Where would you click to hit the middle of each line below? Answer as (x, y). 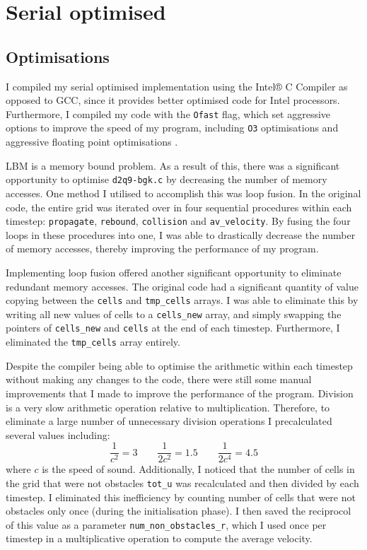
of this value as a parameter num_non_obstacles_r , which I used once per (166, 524)
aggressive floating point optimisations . (92, 142)
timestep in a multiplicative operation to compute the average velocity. (159, 538)
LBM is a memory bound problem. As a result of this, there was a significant (173, 165)
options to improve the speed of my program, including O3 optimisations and (172, 128)
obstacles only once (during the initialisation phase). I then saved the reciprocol (179, 511)
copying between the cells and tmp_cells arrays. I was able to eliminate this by (182, 300)
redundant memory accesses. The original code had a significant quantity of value (182, 286)
